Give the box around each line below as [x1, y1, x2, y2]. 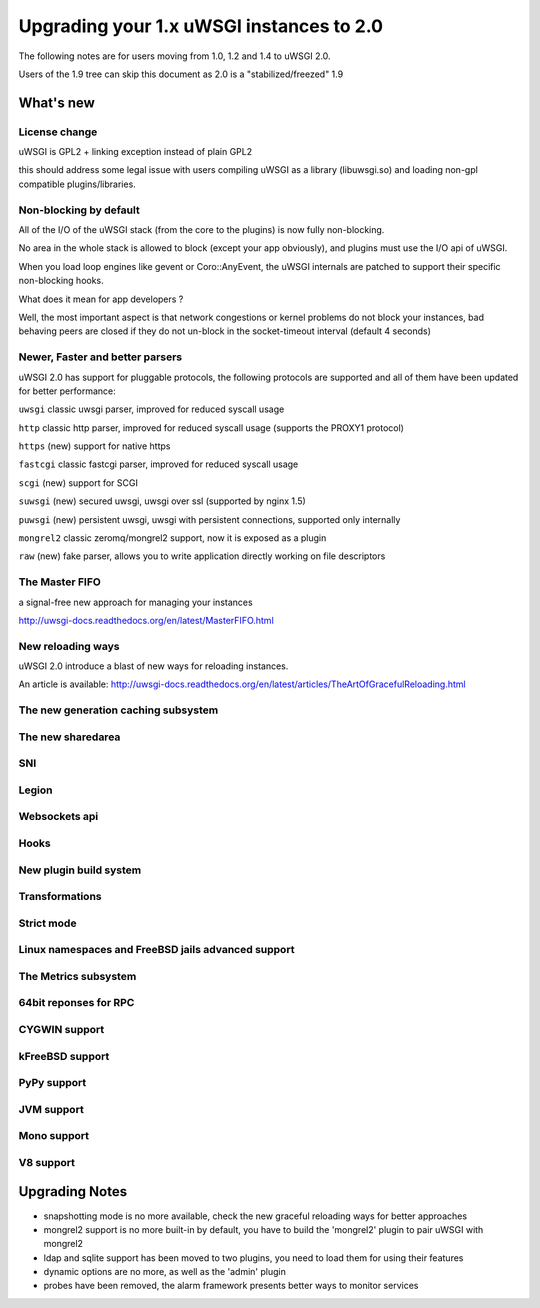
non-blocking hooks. [18, 275, 104, 287]
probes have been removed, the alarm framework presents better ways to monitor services [43, 1280, 419, 1292]
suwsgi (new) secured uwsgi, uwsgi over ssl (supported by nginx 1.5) [18, 495, 307, 507]
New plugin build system [18, 863, 142, 877]
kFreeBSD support [18, 1049, 110, 1063]
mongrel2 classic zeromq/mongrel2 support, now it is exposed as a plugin [18, 532, 327, 544]
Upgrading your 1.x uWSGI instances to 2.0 [18, 15, 384, 37]
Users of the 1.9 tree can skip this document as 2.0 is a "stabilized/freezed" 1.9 [18, 68, 344, 80]
